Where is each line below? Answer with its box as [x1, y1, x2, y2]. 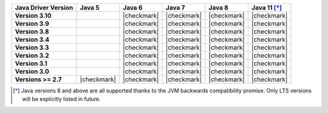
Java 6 [122, 4, 143, 12]
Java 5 [80, 4, 100, 12]
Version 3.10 [15, 12, 52, 19]
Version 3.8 [15, 27, 49, 36]
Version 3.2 [15, 52, 50, 60]
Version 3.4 [15, 35, 50, 44]
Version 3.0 [15, 67, 50, 75]
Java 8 [208, 4, 229, 12]
